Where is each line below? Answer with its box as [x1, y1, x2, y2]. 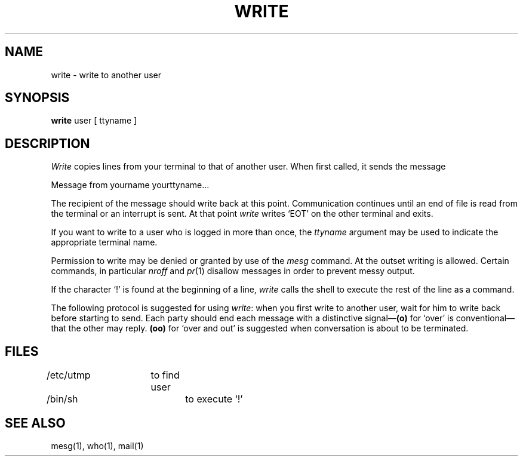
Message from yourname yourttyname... [51, 180, 210, 190]
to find [150, 369, 180, 382]
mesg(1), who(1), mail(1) [51, 440, 144, 451]
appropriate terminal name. [51, 237, 158, 248]
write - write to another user [51, 69, 161, 80]
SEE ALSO [5, 415, 66, 431]
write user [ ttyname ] [51, 115, 137, 126]
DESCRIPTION [5, 136, 90, 151]
